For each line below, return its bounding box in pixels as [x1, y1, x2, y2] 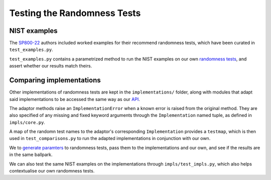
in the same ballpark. [9, 151, 53, 157]
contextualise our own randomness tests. [9, 168, 95, 174]
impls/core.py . [9, 119, 45, 125]
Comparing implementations [9, 76, 101, 84]
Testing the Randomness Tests [9, 7, 141, 18]
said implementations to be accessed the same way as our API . [9, 96, 141, 102]
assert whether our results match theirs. [9, 63, 92, 69]
